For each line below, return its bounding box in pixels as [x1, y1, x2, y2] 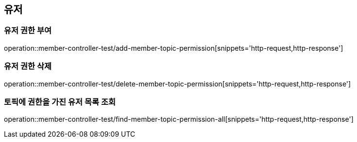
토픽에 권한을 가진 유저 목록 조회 [4, 97, 116, 107]
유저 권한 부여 [4, 26, 52, 36]
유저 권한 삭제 [4, 61, 52, 71]
